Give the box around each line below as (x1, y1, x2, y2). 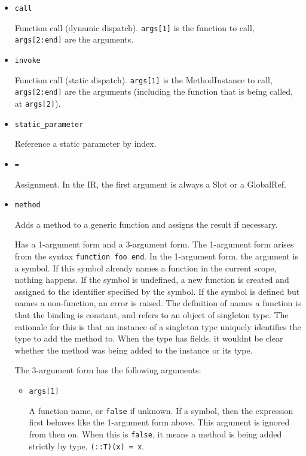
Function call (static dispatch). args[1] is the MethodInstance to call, (14, 73, 273, 86)
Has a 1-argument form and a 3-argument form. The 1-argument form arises (14, 238, 294, 250)
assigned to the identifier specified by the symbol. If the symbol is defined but (14, 285, 300, 297)
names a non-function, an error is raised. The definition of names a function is (14, 297, 301, 309)
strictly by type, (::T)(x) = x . (29, 439, 145, 452)
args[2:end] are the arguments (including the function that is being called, (14, 85, 293, 98)
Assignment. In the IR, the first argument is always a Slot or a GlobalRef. (14, 177, 286, 190)
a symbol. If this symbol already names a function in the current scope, (14, 261, 277, 274)
